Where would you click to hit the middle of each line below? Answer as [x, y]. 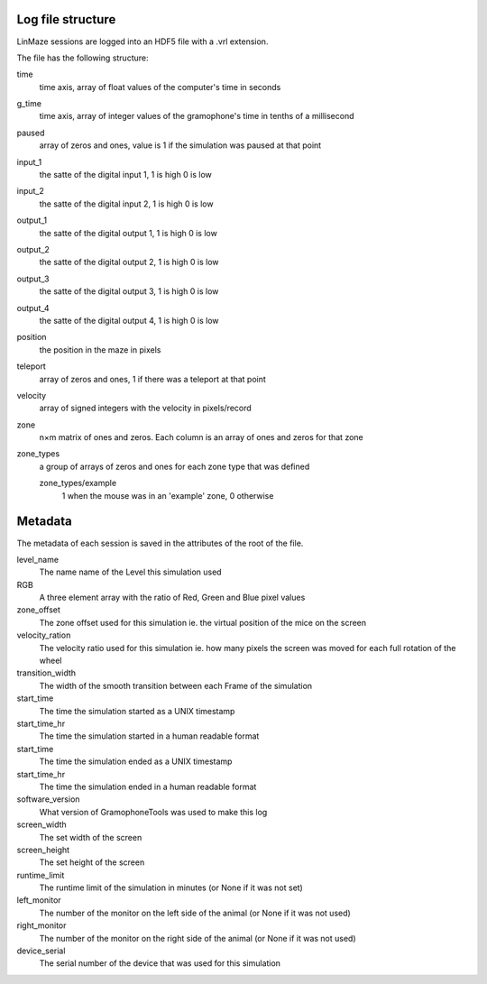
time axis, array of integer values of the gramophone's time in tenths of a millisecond [197, 116]
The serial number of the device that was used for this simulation [160, 963]
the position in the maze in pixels [100, 349]
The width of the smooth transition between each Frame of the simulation [176, 685]
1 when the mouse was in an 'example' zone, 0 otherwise [168, 495]
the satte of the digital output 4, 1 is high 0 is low [129, 320]
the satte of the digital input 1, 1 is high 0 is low [125, 175]
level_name [37, 559]
